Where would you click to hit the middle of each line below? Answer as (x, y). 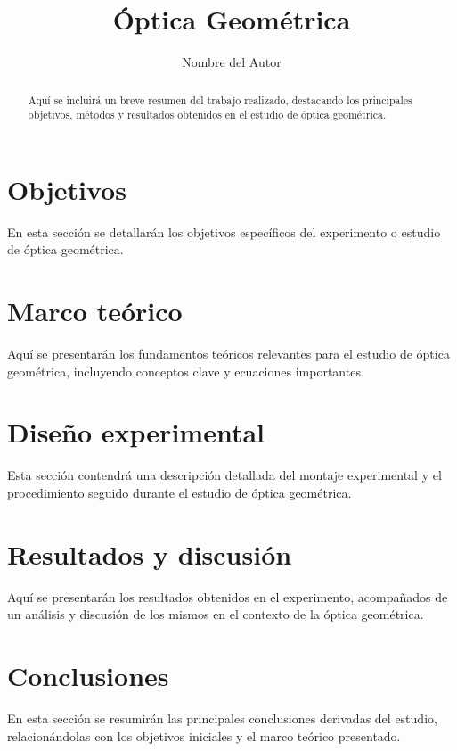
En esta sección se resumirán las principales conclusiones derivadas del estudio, (222, 718)
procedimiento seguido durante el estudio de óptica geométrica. (180, 492)
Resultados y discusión (150, 553)
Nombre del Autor (232, 62)
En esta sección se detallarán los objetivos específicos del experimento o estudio (224, 231)
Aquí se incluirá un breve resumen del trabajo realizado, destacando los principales (220, 99)
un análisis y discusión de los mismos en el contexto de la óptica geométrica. (216, 614)
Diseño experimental (136, 432)
